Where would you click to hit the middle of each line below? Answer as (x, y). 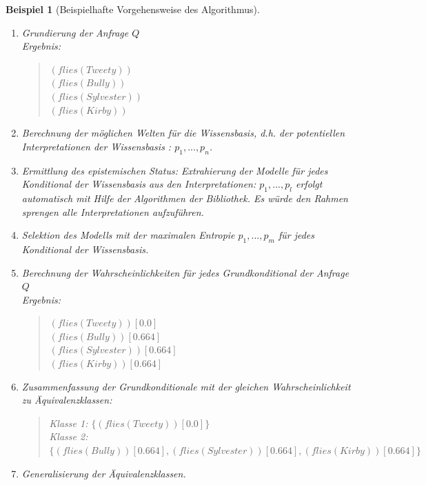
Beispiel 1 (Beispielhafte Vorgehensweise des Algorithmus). (133, 9)
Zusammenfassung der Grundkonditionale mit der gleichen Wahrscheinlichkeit (186, 386)
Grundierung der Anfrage (75, 32)
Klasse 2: (69, 436)
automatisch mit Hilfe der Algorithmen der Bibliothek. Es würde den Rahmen (185, 198)
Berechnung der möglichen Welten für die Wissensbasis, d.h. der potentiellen (183, 133)
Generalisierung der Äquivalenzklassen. (104, 473)
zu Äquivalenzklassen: (67, 400)
